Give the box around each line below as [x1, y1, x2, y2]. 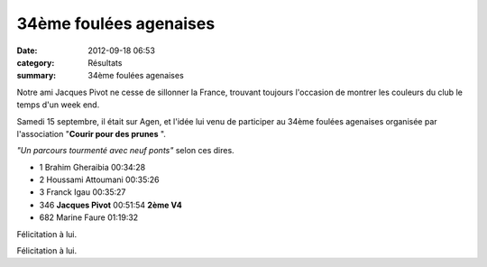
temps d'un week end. [16, 99, 100, 110]
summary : [16, 70, 57, 81]
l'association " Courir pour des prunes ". [16, 128, 167, 139]
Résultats [87, 57, 123, 68]
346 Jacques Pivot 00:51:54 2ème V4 [39, 199, 182, 210]
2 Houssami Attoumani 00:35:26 [39, 174, 160, 185]
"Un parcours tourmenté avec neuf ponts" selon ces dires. [16, 145, 234, 156]
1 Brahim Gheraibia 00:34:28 [39, 161, 146, 172]
